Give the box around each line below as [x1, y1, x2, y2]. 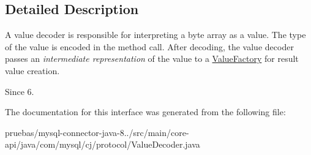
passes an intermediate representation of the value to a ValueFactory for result [5, 52, 299, 65]
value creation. [5, 64, 60, 77]
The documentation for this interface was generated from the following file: [5, 105, 286, 118]
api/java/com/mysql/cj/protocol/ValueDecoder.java [5, 138, 200, 151]
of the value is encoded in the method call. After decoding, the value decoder [5, 40, 294, 53]
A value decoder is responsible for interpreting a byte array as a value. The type [5, 28, 306, 41]
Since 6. [5, 85, 34, 97]
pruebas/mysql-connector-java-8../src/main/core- [5, 126, 189, 138]
